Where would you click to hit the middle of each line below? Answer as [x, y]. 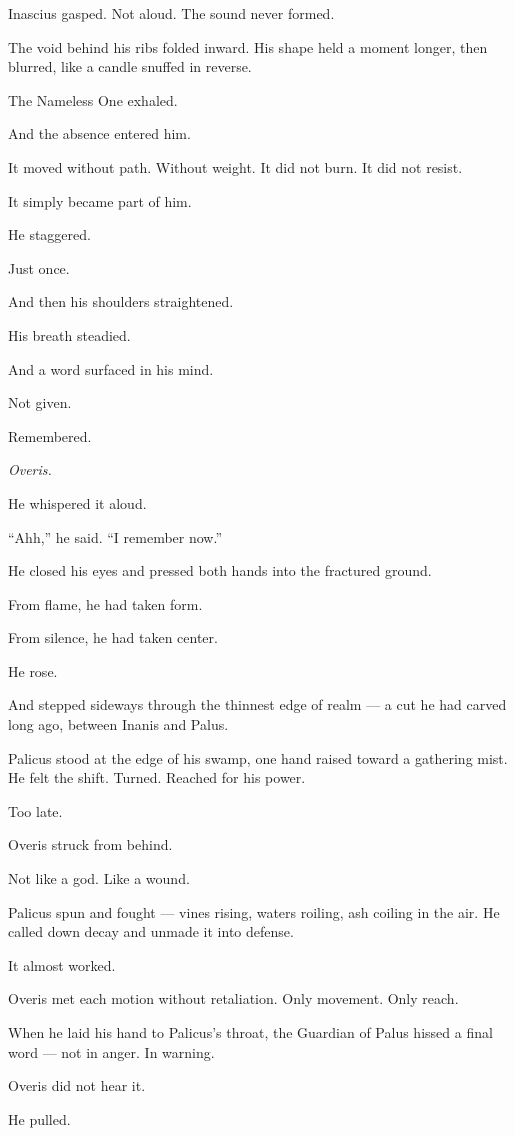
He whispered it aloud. [77, 502]
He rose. [33, 670]
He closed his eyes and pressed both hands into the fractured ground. [220, 570]
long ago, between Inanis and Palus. [118, 724]
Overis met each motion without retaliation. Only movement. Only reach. [233, 998]
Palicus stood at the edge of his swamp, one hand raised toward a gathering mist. [258, 757]
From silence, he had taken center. [113, 637]
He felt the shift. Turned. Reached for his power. [157, 777]
